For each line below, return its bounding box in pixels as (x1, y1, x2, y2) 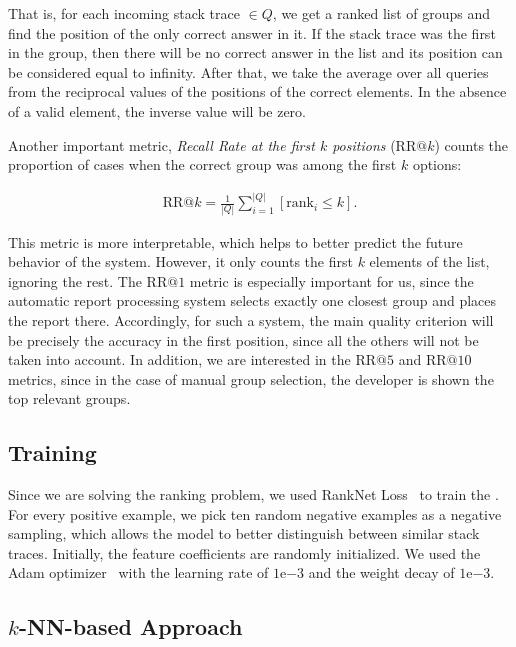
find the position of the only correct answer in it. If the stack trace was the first (8, 22, 496, 43)
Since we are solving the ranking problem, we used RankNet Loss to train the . (8, 484, 499, 505)
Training (8, 437, 97, 468)
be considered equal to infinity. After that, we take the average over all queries (8, 61, 489, 82)
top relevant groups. (8, 388, 131, 409)
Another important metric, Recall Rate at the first (8, 134, 315, 155)
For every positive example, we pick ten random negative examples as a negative (8, 503, 502, 524)
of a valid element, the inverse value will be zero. (8, 100, 307, 121)
